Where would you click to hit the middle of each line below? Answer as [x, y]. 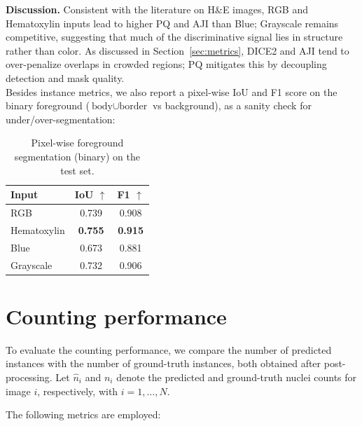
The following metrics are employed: [83, 414]
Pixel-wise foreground [77, 143]
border [133, 107]
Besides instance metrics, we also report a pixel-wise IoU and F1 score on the [172, 91]
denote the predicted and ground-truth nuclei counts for [237, 377]
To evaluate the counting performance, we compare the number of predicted [169, 349]
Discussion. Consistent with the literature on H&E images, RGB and [157, 9]
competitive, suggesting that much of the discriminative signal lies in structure [174, 37]
